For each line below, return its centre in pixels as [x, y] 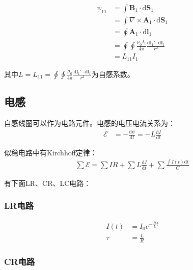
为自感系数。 [113, 74]
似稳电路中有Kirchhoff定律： [51, 152]
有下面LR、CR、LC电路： [48, 183]
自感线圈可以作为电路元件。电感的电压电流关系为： [90, 123]
